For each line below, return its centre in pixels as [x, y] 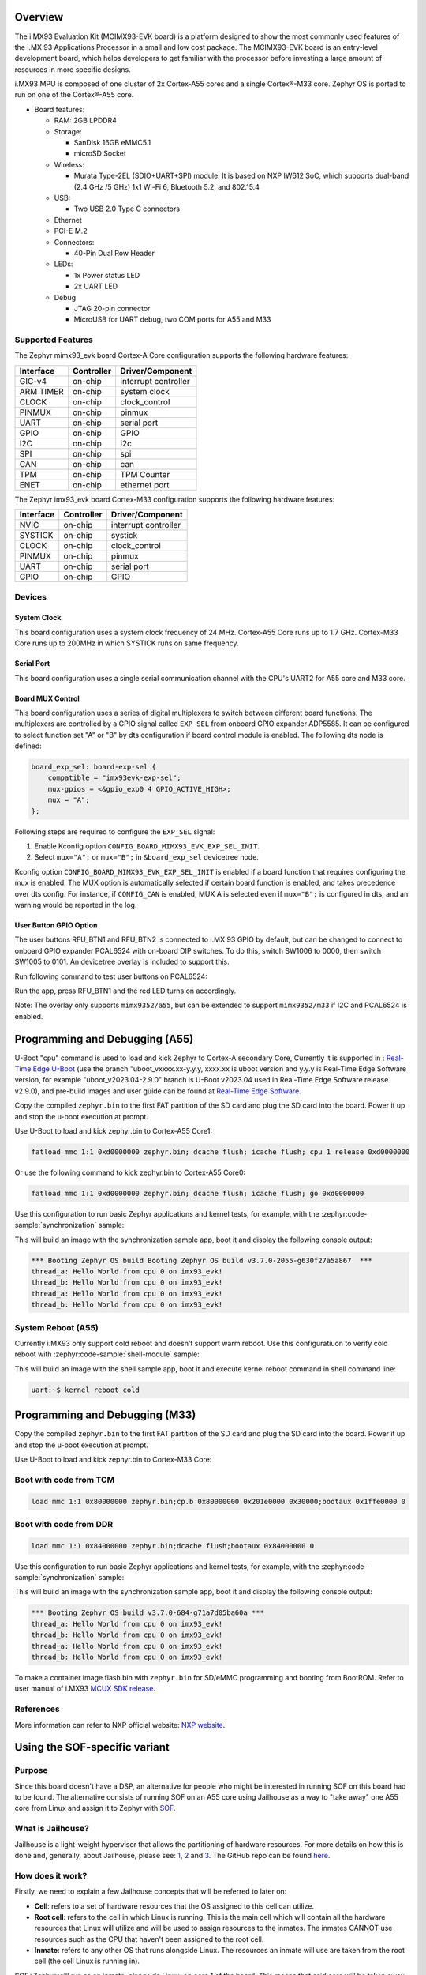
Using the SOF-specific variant [92, 1747]
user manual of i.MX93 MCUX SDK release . [85, 1689]
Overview [39, 17]
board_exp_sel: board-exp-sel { [94, 767]
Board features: [60, 109]
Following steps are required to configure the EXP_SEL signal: [115, 831]
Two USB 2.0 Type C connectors [127, 209]
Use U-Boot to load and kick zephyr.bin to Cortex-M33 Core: [113, 1460]
